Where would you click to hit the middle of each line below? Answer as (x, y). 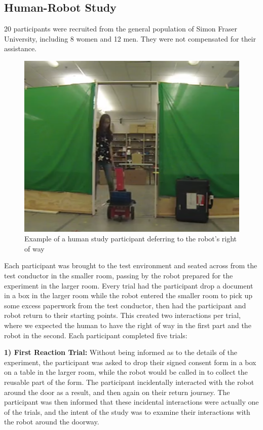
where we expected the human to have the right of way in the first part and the (128, 325)
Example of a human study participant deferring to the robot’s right (131, 239)
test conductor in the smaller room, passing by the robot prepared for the (119, 276)
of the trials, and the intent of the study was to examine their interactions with (127, 411)
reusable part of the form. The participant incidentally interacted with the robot (129, 382)
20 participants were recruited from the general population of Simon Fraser (121, 29)
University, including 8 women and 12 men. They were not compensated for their (130, 38)
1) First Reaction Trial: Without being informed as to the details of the (121, 352)
